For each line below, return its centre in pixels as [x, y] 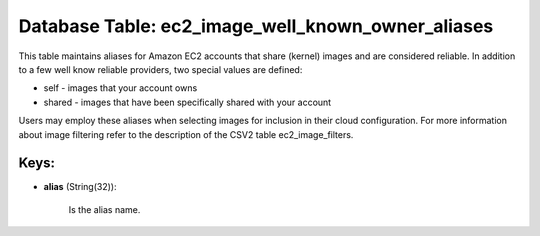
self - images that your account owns [120, 88]
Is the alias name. [104, 209]
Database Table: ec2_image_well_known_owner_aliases [256, 26]
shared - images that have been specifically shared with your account [187, 102]
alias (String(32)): [80, 187]
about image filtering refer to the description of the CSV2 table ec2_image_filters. [186, 134]
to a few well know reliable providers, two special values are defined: [160, 69]
